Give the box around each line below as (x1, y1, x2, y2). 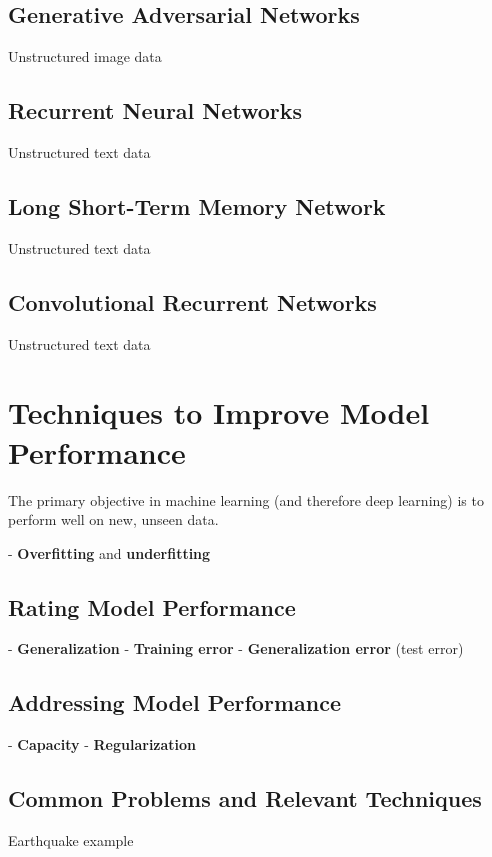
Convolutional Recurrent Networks (8, 286, 377, 317)
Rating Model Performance (8, 591, 296, 622)
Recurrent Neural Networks (8, 95, 303, 126)
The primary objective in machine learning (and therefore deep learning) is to (8, 489, 484, 510)
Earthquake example (8, 830, 134, 851)
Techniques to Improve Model (8, 392, 430, 433)
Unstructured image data (8, 46, 162, 67)
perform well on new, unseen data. (8, 509, 219, 530)
